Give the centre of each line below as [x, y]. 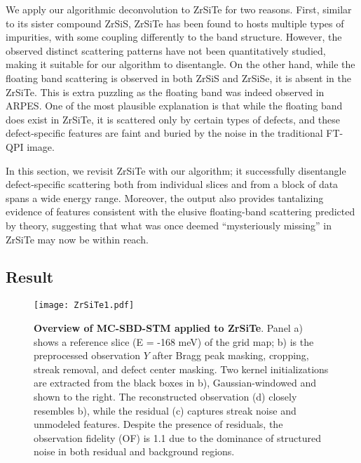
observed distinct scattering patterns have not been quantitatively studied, [166, 50]
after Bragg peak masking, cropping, [231, 355]
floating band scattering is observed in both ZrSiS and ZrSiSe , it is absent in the [178, 78]
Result [30, 277]
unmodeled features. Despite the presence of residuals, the [158, 424]
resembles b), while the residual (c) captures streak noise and [165, 410]
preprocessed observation [87, 355]
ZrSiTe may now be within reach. [77, 239]
